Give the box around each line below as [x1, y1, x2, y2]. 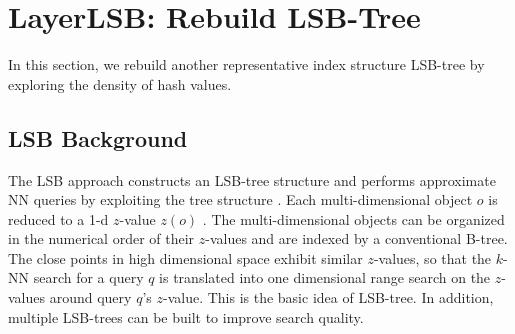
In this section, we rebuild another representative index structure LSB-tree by [8, 54, 485, 75]
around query [49, 287, 132, 308]
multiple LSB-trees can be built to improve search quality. [8, 306, 364, 327]
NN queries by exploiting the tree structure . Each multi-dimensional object [8, 189, 473, 210]
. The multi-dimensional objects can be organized [202, 208, 505, 229]
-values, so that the [373, 247, 492, 268]
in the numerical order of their [8, 228, 195, 249]
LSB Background [8, 122, 188, 153]
